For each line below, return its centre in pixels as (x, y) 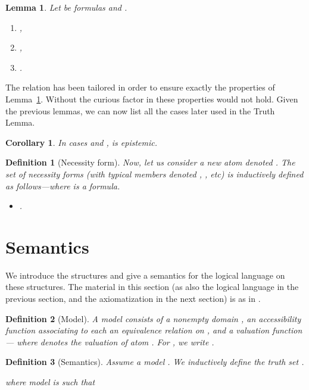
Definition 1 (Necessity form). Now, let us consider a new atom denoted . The (150, 162)
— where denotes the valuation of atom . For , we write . (110, 341)
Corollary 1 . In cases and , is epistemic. (82, 142)
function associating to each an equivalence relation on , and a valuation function (154, 330)
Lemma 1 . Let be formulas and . (66, 7)
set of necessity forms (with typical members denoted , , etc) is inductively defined (154, 174)
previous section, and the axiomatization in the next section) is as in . (133, 299)
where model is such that (50, 382)
